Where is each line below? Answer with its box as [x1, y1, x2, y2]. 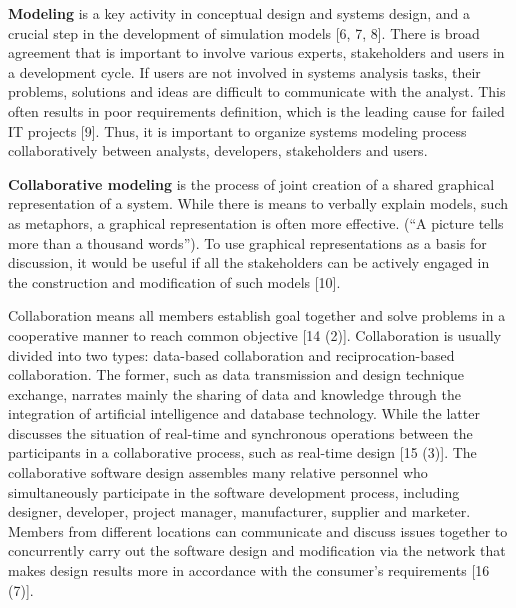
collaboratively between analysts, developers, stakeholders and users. [8, 140, 428, 161]
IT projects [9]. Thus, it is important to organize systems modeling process [8, 120, 467, 141]
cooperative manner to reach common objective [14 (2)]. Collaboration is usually [8, 324, 502, 345]
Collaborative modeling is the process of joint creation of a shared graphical [8, 173, 495, 194]
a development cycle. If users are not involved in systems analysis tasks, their [8, 61, 481, 82]
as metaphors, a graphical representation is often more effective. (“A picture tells [8, 212, 504, 233]
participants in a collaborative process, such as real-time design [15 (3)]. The [8, 442, 477, 463]
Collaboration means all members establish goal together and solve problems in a [8, 305, 506, 326]
